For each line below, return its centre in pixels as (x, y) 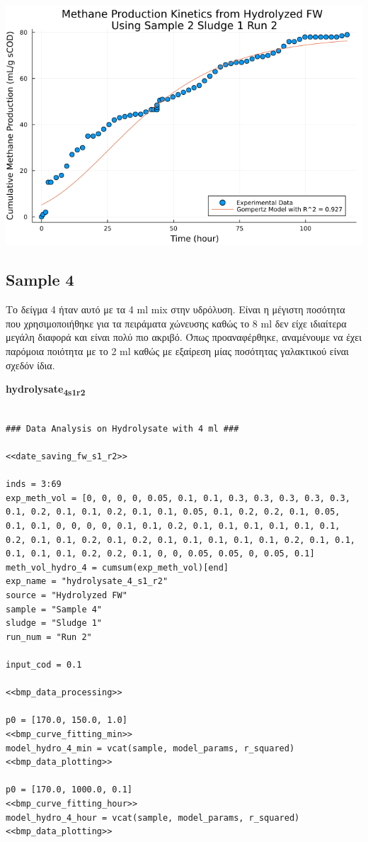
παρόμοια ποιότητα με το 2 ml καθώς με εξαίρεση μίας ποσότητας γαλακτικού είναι (177, 350)
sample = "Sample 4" (54, 609)
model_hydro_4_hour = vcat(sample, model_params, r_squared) (153, 818)
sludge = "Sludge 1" (54, 623)
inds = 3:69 (34, 484)
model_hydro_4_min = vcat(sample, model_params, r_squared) (150, 748)
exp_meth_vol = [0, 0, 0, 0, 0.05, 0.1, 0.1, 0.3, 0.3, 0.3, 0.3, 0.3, (178, 498)
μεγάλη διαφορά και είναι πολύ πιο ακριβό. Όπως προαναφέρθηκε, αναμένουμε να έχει (184, 337)
